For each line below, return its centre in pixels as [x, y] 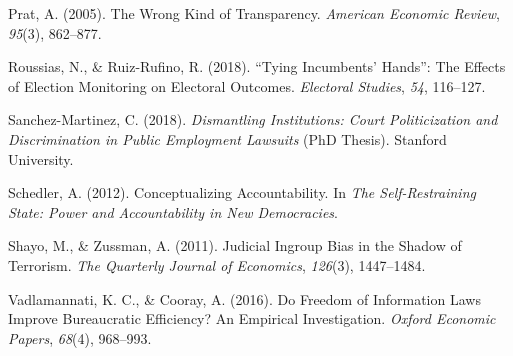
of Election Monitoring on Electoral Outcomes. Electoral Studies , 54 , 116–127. [247, 85]
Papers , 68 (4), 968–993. [80, 337]
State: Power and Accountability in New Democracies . [173, 211]
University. [41, 158]
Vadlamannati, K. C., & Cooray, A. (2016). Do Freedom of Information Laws [244, 298]
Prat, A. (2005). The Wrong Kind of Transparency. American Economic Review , [254, 13]
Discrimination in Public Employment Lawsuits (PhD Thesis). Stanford [227, 138]
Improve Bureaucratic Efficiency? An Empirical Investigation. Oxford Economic [252, 318]
